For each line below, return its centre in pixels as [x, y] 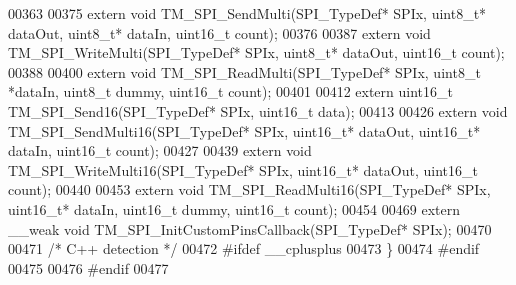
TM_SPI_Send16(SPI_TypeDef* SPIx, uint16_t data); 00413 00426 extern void [258, 110]
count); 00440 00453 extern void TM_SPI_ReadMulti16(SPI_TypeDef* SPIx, [249, 189]
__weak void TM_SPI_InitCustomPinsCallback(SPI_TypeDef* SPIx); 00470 [250, 228]
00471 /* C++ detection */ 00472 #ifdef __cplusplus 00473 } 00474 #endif [244, 248]
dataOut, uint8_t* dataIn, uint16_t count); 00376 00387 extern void [219, 32]
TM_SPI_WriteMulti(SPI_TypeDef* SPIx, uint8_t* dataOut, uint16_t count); [256, 52]
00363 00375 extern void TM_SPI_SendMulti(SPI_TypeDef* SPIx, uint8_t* [247, 13]
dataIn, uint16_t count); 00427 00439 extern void [160, 150]
